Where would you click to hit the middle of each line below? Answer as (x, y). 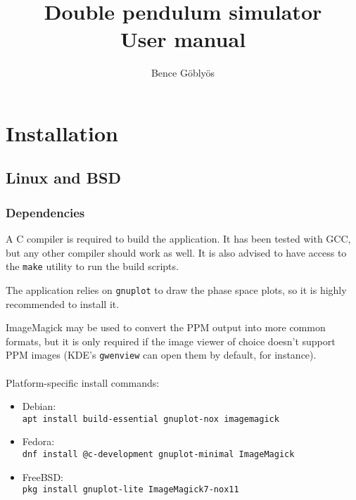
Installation (62, 133)
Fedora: (38, 441)
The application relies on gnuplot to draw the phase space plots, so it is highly (176, 289)
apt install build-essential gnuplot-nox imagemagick (151, 419)
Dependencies (45, 212)
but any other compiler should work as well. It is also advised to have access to (176, 252)
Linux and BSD (63, 178)
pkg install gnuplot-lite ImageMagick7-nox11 (131, 490)
